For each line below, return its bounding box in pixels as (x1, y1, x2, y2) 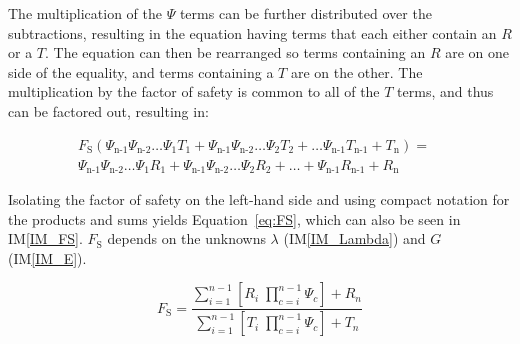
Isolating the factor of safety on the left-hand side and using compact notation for (8, 189, 510, 210)
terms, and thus (397, 81, 494, 102)
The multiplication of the (8, 3, 163, 23)
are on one (445, 42, 510, 63)
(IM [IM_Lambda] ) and (283, 228, 426, 249)
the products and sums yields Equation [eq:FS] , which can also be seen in (8, 208, 461, 229)
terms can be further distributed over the (179, 3, 432, 23)
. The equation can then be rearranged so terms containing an (45, 42, 426, 63)
